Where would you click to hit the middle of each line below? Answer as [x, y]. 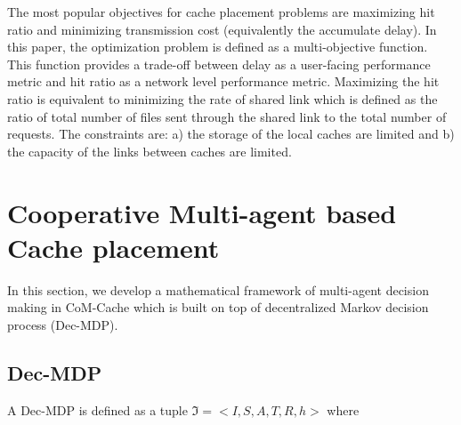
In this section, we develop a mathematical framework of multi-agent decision [218, 289]
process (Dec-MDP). [63, 324]
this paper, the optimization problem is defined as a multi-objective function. [218, 47]
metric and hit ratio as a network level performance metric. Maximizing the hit [223, 81]
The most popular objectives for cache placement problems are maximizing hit [221, 12]
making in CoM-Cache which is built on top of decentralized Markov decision [218, 307]
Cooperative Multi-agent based [202, 212]
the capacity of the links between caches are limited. [150, 151]
